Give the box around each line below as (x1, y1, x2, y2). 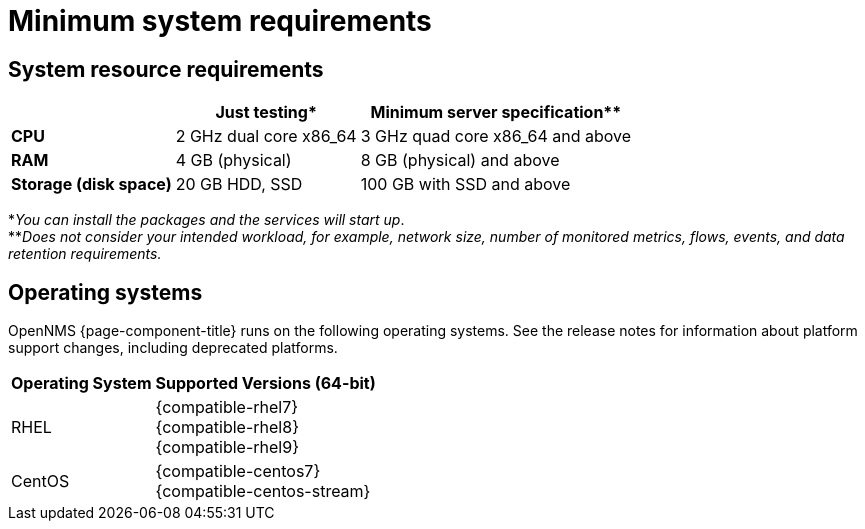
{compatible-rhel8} (155, 417, 299, 438)
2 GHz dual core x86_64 (175, 126, 357, 147)
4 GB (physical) (175, 150, 292, 171)
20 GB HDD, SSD (175, 174, 303, 195)
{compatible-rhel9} (155, 437, 299, 458)
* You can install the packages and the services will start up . (8, 211, 405, 229)
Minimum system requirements (8, 4, 432, 38)
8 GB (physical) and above (360, 150, 560, 171)
